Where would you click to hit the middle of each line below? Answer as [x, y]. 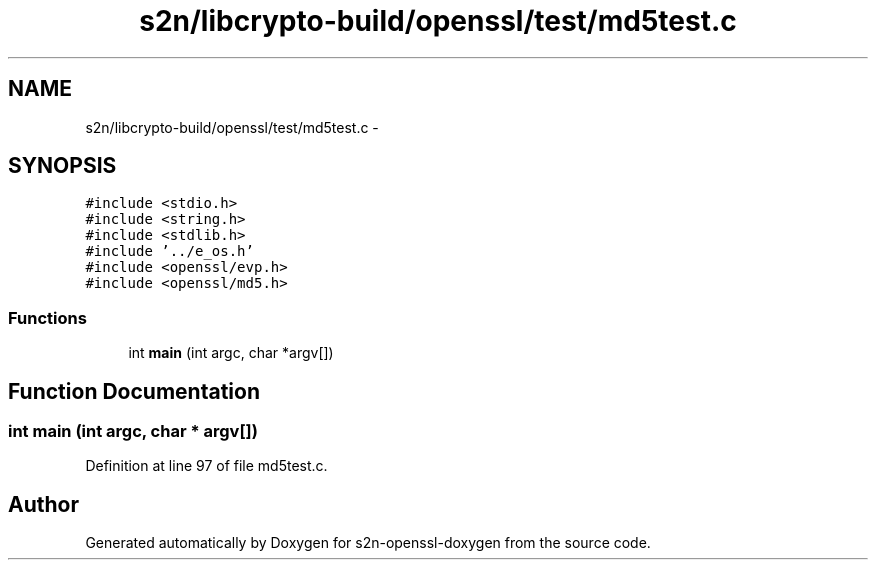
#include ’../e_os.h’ [169, 251]
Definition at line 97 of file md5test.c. [206, 466]
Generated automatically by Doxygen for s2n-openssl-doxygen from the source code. [368, 543]
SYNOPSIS [62, 166]
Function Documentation [134, 391]
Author [43, 504]
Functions [47, 317]
